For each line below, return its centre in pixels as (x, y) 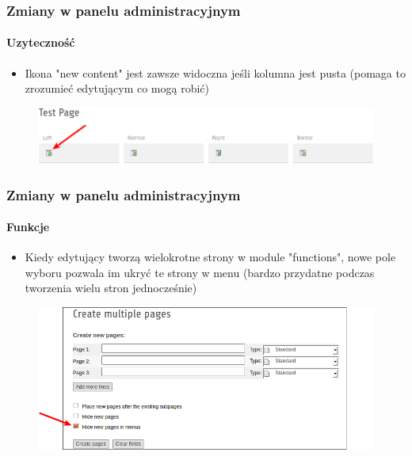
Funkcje (28, 227)
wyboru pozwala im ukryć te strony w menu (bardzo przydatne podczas (200, 272)
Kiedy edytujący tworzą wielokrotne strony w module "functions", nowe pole (210, 257)
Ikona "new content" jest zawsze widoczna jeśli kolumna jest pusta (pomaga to (215, 72)
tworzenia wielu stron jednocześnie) (111, 288)
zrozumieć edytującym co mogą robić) (117, 88)
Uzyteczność (41, 42)
